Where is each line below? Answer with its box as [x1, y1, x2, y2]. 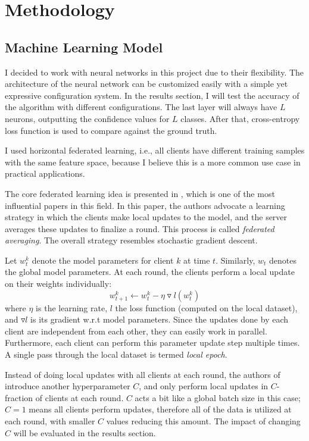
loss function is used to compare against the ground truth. [5, 124, 217, 136]
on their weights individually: [5, 277, 112, 290]
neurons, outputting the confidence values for [5, 112, 170, 124]
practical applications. [5, 167, 85, 180]
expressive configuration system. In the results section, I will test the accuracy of [5, 89, 299, 101]
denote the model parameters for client [32, 254, 174, 266]
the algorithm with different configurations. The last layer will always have [5, 101, 277, 113]
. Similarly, [216, 254, 255, 266]
